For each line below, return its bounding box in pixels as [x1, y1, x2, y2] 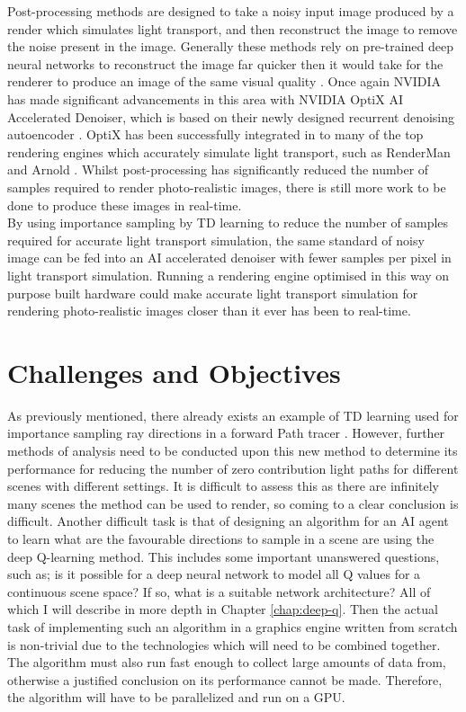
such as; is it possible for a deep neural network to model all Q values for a [7, 565, 421, 583]
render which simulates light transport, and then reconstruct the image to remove [7, 19, 458, 38]
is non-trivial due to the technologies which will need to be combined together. [7, 635, 441, 654]
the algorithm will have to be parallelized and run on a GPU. [7, 688, 345, 707]
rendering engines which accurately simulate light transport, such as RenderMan [7, 142, 451, 161]
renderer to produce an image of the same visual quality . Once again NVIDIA [7, 72, 441, 91]
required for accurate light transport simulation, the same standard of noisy [7, 230, 425, 249]
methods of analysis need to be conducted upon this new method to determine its [7, 441, 458, 459]
